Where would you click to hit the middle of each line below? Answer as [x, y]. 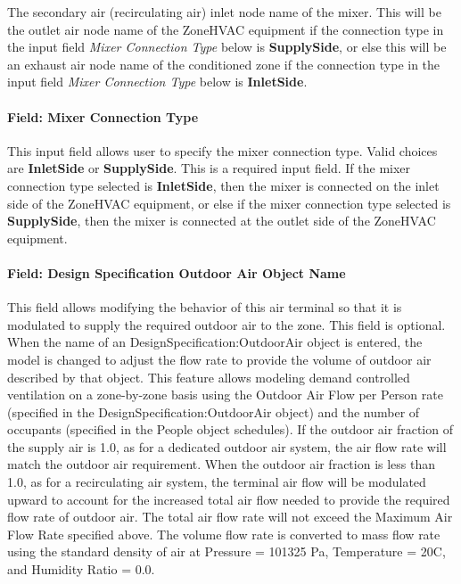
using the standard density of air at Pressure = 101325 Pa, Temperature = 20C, [226, 551]
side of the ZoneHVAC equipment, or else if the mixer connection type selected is [229, 203]
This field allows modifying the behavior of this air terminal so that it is [205, 307]
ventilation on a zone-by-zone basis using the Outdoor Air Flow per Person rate [225, 395]
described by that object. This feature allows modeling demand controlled [209, 377]
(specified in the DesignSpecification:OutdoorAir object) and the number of [214, 411]
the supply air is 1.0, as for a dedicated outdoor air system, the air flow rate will [227, 446]
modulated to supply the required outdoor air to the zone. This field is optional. [226, 324]
